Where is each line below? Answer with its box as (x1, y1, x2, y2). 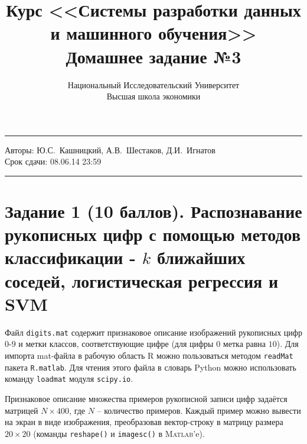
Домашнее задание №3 (66, 44, 241, 68)
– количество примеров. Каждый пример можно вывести (97, 404, 301, 416)
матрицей (5, 404, 38, 416)
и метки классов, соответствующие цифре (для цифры (18, 337, 214, 350)
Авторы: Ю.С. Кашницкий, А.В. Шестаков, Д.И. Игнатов (5, 143, 215, 156)
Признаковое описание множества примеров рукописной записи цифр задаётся (5, 392, 288, 404)
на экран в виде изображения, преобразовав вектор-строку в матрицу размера (5, 416, 283, 428)
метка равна (223, 337, 266, 350)
